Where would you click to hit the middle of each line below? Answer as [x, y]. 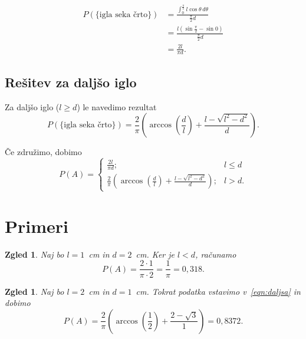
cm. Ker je [155, 254]
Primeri [37, 226]
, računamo [216, 254]
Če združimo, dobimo [43, 152]
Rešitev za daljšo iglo [71, 82]
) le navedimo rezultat [117, 106]
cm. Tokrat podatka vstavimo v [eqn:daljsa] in [218, 291]
